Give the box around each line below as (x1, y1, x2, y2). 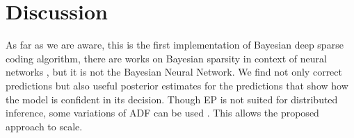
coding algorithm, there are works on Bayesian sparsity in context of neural (6, 51, 327, 65)
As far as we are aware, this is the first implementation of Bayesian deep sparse (6, 37, 344, 52)
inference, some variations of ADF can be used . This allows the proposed (6, 105, 319, 120)
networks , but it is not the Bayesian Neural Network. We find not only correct (6, 64, 342, 79)
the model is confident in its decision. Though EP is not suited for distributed (6, 92, 338, 106)
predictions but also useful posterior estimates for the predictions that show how (6, 78, 348, 92)
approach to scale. (6, 119, 83, 133)
